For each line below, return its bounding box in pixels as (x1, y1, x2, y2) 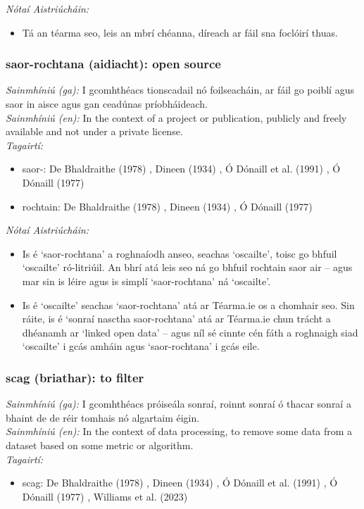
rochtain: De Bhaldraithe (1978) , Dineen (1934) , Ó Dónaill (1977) (22, 199, 313, 213)
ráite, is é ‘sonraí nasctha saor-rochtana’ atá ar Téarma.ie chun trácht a (22, 311, 331, 326)
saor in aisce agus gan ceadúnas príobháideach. (6, 96, 208, 111)
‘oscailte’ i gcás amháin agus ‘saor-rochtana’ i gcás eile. (22, 339, 260, 353)
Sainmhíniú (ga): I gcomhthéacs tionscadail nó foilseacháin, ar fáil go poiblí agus (6, 82, 354, 97)
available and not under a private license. (6, 124, 183, 139)
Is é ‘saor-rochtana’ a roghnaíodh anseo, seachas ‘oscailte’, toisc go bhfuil (22, 246, 337, 260)
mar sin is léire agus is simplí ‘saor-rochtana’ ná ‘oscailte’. (22, 273, 271, 288)
